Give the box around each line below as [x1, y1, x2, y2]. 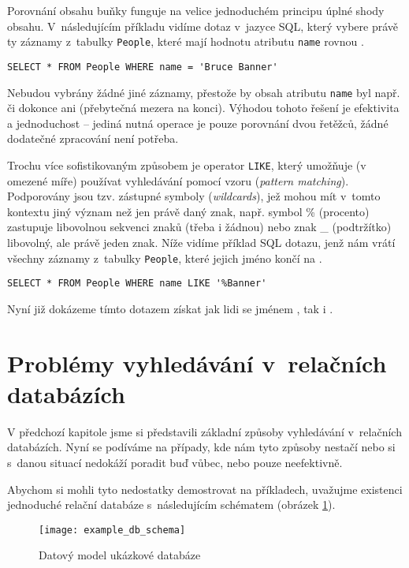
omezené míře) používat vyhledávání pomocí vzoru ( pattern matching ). [7, 172, 349, 189]
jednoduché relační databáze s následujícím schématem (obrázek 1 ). [7, 496, 336, 513]
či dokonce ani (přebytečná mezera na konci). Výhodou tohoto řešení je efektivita [7, 99, 400, 116]
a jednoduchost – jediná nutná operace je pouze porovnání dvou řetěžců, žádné [7, 114, 389, 131]
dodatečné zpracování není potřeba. [7, 130, 179, 147]
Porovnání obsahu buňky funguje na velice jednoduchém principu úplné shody [7, 2, 385, 18]
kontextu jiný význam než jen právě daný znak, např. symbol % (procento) [7, 203, 370, 219]
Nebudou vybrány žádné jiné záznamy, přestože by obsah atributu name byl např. [7, 84, 400, 100]
